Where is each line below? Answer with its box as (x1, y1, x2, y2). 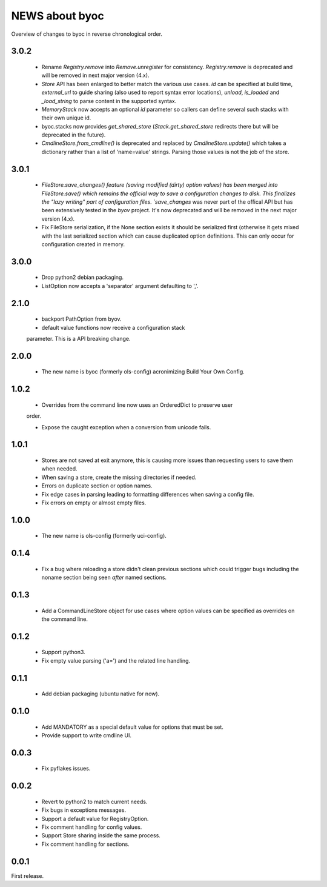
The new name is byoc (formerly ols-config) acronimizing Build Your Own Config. (41, 368, 245, 375)
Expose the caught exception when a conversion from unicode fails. (41, 423, 211, 430)
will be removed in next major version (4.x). (41, 72, 150, 79)
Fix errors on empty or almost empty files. (41, 499, 147, 506)
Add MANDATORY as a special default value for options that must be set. (41, 723, 224, 731)
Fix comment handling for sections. (41, 840, 130, 848)
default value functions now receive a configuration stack (41, 324, 185, 331)
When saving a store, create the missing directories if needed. (41, 474, 197, 481)
